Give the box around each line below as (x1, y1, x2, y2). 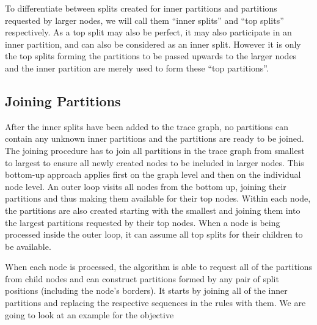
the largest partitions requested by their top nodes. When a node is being (5, 216, 280, 228)
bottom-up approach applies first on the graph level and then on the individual (5, 168, 301, 181)
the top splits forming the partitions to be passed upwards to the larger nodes (5, 49, 297, 62)
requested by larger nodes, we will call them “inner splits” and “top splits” (5, 13, 284, 26)
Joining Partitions (5, 91, 121, 110)
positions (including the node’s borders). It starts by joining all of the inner (5, 284, 288, 297)
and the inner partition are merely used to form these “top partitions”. (5, 61, 269, 74)
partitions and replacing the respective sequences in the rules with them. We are (5, 296, 306, 309)
